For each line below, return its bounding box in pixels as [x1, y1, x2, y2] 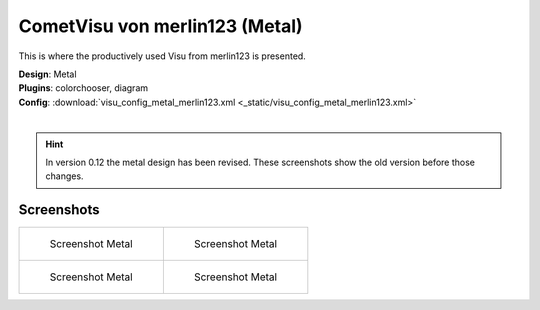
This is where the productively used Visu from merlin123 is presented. [18, 50, 307, 62]
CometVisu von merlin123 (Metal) [18, 15, 304, 37]
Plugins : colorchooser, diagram [18, 82, 149, 94]
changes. [45, 170, 84, 182]
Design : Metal [18, 68, 77, 80]
